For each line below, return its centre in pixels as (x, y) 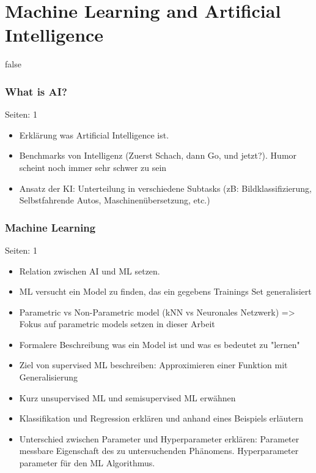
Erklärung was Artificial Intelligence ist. (94, 134)
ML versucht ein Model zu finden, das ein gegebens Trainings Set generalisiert (165, 291)
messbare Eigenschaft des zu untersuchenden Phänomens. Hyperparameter (159, 451)
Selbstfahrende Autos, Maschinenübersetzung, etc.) (115, 200)
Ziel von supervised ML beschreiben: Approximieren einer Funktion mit (153, 365)
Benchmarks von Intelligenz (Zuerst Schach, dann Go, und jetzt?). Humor (158, 155)
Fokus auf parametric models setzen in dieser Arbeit (117, 324)
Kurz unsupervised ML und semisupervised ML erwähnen (127, 397)
